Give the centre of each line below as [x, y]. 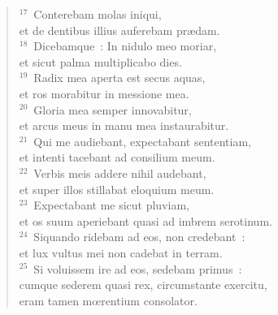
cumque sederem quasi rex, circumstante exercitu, [143, 285]
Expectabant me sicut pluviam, [111, 205]
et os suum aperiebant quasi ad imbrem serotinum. [146, 220]
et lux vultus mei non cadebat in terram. [121, 252]
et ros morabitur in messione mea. [104, 93]
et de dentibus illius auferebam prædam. [119, 30]
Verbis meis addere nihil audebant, [120, 173]
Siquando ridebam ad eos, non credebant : [139, 237]
